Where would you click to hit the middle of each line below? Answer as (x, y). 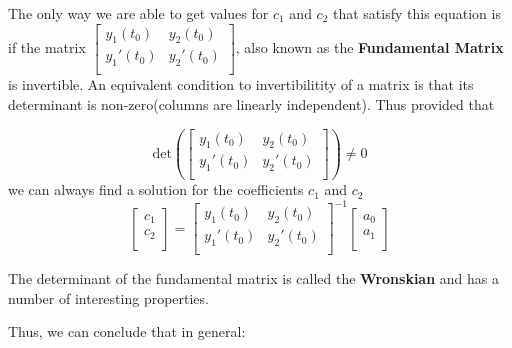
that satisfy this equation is (417, 13)
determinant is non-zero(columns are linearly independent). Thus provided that (251, 103)
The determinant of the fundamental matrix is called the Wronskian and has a (253, 278)
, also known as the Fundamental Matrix (369, 46)
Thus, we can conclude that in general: (127, 331)
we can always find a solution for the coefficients (156, 189)
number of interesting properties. (108, 297)
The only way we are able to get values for (138, 13)
